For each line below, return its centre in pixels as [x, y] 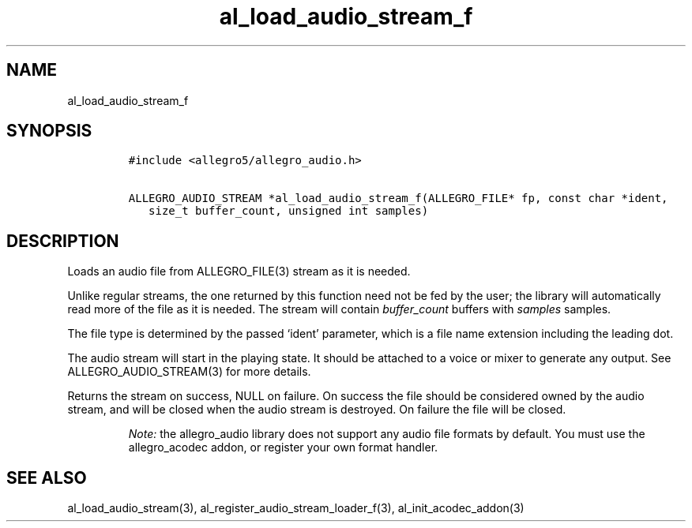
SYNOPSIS [49, 131]
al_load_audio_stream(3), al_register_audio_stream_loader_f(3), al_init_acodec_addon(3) [296, 508]
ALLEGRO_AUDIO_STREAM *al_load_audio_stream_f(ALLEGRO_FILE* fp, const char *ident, [398, 198]
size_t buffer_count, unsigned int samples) [289, 211]
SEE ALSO [47, 477]
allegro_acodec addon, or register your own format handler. [283, 447]
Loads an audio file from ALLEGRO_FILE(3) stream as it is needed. [239, 271]
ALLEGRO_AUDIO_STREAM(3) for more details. [189, 372]
